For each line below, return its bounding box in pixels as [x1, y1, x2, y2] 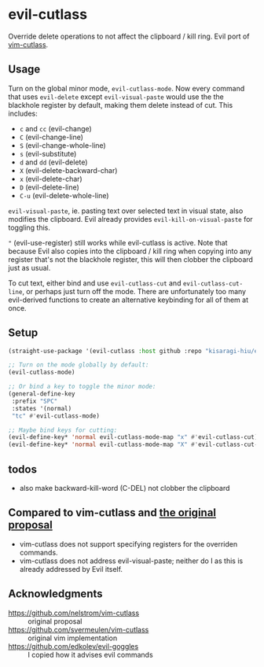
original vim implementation [27, 633, 118, 643]
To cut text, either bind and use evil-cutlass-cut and [8, 278, 181, 288]
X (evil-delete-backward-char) [19, 165, 118, 175]
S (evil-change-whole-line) [19, 140, 106, 150]
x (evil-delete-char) [19, 174, 82, 183]
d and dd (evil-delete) [19, 157, 88, 167]
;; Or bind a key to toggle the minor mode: [8, 383, 156, 391]
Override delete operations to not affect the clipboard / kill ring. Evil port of [8, 31, 250, 41]
